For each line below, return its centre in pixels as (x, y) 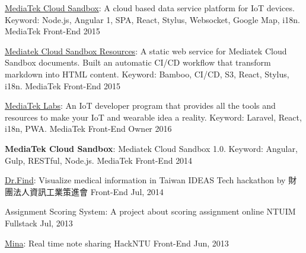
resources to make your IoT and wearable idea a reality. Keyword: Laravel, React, (153, 117)
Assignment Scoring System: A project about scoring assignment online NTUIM (150, 211)
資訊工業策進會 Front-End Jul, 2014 (96, 191)
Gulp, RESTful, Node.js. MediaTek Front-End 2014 (99, 160)
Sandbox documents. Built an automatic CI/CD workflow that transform (138, 62)
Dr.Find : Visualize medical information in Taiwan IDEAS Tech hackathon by (145, 180)
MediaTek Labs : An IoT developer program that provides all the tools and (140, 106)
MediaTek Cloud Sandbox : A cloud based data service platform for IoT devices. (150, 8)
